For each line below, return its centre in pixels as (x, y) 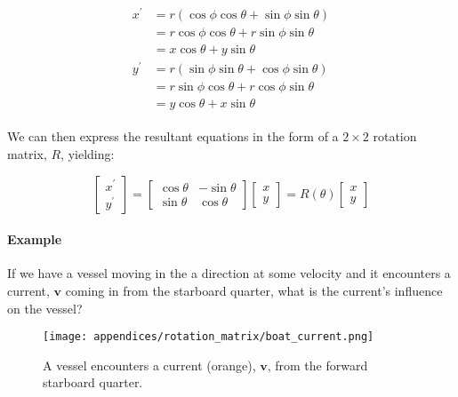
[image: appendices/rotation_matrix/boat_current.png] (209, 337)
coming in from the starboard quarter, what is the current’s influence (254, 290)
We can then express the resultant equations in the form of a (173, 136)
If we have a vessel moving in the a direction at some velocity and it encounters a (229, 273)
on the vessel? (45, 308)
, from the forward (317, 365)
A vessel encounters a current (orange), (149, 365)
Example (35, 239)
